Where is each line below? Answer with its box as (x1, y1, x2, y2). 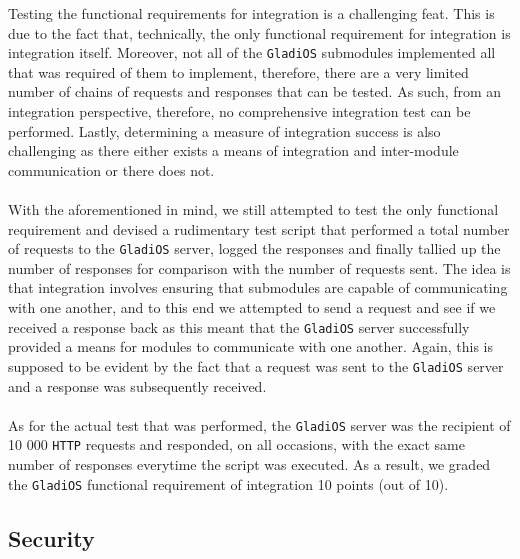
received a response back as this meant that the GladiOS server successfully (8, 316, 470, 337)
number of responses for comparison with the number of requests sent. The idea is (8, 257, 511, 278)
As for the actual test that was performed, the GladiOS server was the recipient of (8, 414, 511, 435)
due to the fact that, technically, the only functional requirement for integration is (8, 22, 511, 43)
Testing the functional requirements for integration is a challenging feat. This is (8, 3, 495, 23)
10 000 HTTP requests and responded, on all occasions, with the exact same (8, 434, 465, 455)
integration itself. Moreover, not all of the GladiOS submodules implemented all (8, 42, 496, 63)
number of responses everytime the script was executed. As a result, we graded (8, 454, 491, 475)
